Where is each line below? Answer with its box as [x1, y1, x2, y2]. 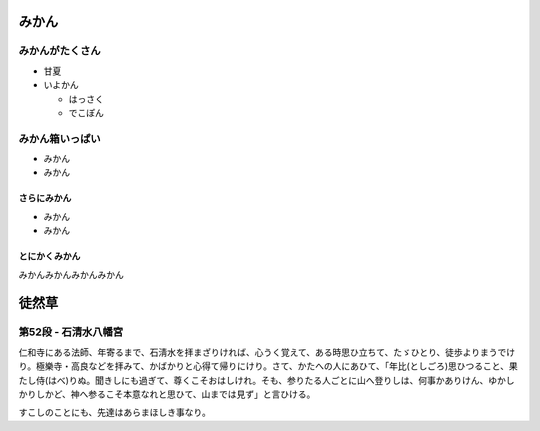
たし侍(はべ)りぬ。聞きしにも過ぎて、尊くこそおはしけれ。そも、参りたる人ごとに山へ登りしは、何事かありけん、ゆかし [18, 374, 515, 386]
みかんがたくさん [18, 44, 101, 58]
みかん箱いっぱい [18, 131, 101, 145]
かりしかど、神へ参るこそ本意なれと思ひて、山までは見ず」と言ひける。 [18, 388, 316, 400]
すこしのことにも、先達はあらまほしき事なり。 [18, 406, 212, 419]
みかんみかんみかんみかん [18, 268, 124, 280]
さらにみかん [18, 192, 72, 204]
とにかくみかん [18, 250, 81, 262]
